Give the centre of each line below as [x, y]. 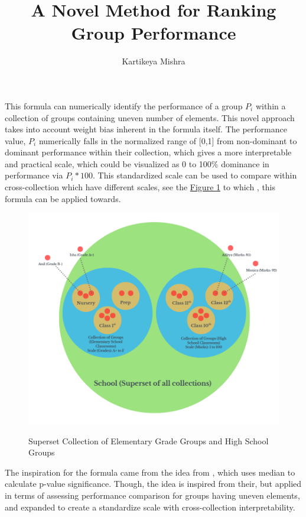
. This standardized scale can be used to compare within [195, 175]
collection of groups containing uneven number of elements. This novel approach [150, 117]
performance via [34, 175]
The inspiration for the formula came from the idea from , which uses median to [150, 472]
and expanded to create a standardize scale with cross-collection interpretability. [150, 507]
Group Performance [154, 33]
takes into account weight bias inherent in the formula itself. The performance [146, 129]
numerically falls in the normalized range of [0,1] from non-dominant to [168, 140]
